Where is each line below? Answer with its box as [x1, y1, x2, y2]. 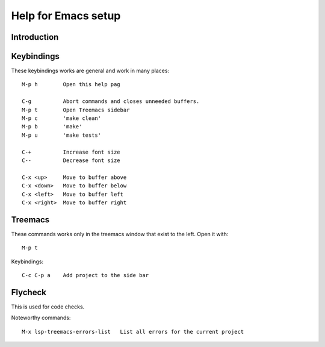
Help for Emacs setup [11, 9, 121, 22]
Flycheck [11, 287, 46, 298]
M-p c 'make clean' [22, 115, 102, 122]
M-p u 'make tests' [22, 131, 102, 139]
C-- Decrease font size [22, 157, 120, 164]
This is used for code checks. [11, 303, 85, 310]
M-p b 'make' [22, 123, 82, 130]
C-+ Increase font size [22, 148, 120, 155]
